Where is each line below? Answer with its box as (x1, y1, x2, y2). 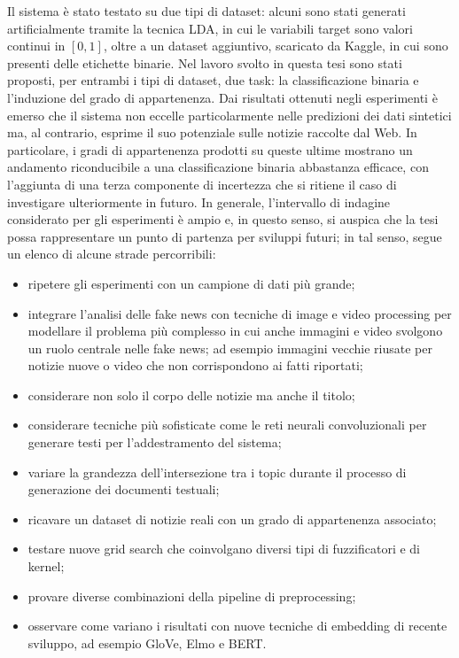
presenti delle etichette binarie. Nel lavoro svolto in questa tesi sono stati (7, 53, 402, 72)
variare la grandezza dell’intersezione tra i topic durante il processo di (27, 462, 407, 481)
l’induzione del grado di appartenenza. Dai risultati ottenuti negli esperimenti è (7, 88, 438, 106)
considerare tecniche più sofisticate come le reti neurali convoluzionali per (27, 415, 427, 434)
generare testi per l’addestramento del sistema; (27, 433, 282, 452)
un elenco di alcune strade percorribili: (7, 244, 216, 263)
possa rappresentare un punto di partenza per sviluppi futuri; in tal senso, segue (7, 227, 442, 245)
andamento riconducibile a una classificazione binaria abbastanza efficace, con (7, 158, 429, 176)
